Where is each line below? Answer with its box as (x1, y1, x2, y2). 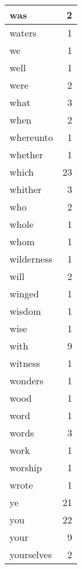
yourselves (10, 547, 52, 561)
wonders (10, 374, 44, 387)
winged (10, 287, 39, 300)
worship (10, 460, 42, 474)
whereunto (10, 130, 53, 144)
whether (10, 147, 44, 161)
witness (10, 356, 40, 370)
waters (10, 26, 37, 40)
